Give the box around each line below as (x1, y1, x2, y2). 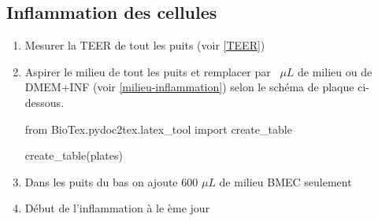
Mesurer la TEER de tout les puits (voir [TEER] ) (24, 37, 265, 53)
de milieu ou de (298, 63, 372, 79)
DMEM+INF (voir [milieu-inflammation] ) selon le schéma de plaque (24, 79, 354, 95)
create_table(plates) (24, 147, 123, 164)
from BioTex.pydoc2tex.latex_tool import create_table (24, 120, 292, 137)
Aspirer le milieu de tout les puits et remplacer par (24, 63, 271, 79)
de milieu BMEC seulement (219, 173, 352, 190)
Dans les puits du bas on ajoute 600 (24, 173, 198, 190)
